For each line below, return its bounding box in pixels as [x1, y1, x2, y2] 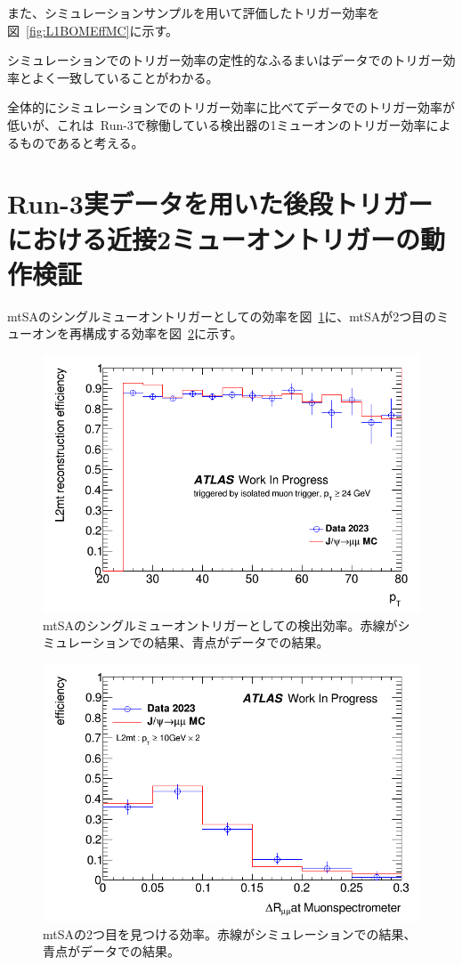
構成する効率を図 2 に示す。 [81, 324, 243, 343]
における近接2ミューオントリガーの [7, 220, 421, 256]
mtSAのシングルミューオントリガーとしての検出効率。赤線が [43, 615, 398, 634]
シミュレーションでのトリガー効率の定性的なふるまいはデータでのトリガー [7, 51, 443, 69]
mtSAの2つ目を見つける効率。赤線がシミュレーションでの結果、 [43, 924, 417, 943]
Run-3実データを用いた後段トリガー [7, 185, 433, 222]
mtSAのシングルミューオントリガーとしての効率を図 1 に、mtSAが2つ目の [7, 306, 437, 325]
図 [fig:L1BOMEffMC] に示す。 [7, 20, 179, 39]
